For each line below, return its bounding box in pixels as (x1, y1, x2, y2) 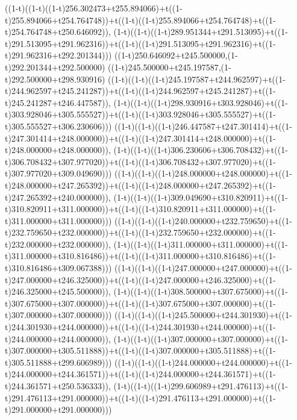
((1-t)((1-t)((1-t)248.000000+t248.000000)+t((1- (114, 167, 292, 180)
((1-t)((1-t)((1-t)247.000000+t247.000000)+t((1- (114, 262, 292, 274)
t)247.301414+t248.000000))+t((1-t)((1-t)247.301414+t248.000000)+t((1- (5, 131, 276, 144)
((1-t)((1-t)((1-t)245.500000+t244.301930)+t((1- (114, 309, 292, 321)
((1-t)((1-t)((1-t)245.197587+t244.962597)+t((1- (108, 72, 286, 85)
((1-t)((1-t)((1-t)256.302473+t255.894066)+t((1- (5, 2, 183, 14)
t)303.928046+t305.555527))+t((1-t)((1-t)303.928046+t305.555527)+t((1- (5, 108, 276, 121)
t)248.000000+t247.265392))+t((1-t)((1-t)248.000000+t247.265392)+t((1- (5, 178, 276, 191)
